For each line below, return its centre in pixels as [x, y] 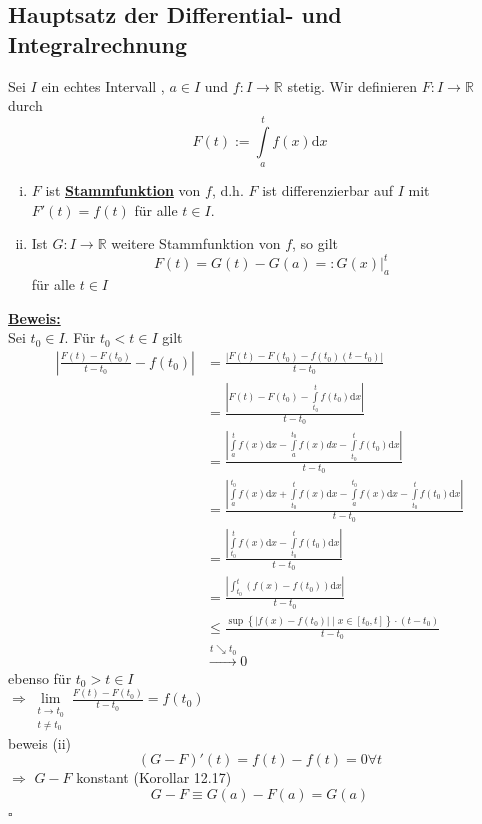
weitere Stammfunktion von [196, 243]
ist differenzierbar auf [328, 189]
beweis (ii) [40, 742]
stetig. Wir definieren [352, 85]
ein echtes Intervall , [103, 85]
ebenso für [40, 677]
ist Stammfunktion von [123, 189]
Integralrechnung [97, 43]
